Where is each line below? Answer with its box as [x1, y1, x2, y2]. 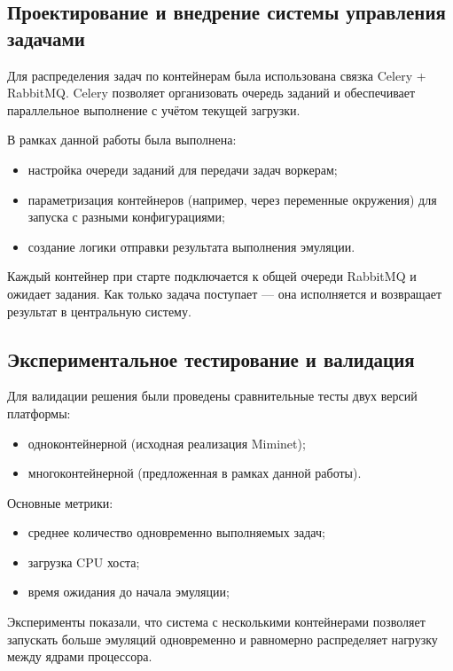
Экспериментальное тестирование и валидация [7, 345, 415, 372]
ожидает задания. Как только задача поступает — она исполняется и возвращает [7, 284, 442, 302]
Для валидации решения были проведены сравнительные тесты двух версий [7, 386, 418, 405]
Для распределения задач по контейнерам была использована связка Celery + [7, 66, 426, 84]
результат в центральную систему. [7, 301, 191, 320]
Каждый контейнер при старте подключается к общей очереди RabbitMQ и [7, 267, 417, 285]
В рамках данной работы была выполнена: [7, 130, 237, 149]
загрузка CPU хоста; [27, 552, 140, 571]
